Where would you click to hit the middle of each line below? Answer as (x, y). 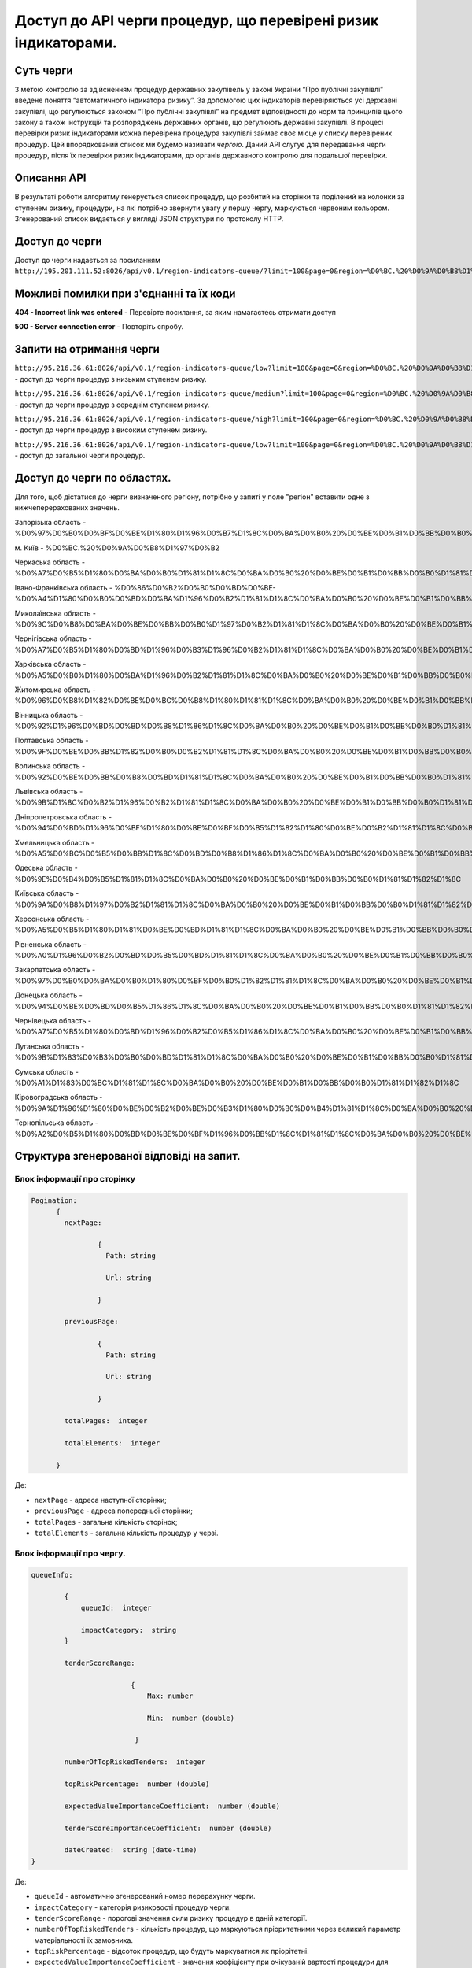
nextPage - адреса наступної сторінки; (100, 1500)
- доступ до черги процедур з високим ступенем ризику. (111, 430)
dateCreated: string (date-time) (131, 1850)
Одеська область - (46, 868)
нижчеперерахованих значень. (67, 508)
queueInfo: (52, 1575)
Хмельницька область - (55, 842)
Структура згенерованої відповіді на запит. (127, 1156)
